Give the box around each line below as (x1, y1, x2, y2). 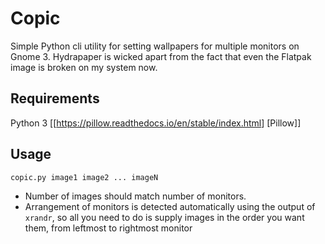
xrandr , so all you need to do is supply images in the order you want (24, 211, 305, 223)
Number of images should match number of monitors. (24, 190, 247, 202)
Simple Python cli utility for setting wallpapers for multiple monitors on (10, 40, 300, 52)
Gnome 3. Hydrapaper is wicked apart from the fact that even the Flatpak (10, 50, 312, 62)
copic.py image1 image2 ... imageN (10, 172, 159, 182)
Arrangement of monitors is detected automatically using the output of (24, 200, 316, 212)
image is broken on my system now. (10, 61, 158, 73)
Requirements (10, 90, 100, 107)
